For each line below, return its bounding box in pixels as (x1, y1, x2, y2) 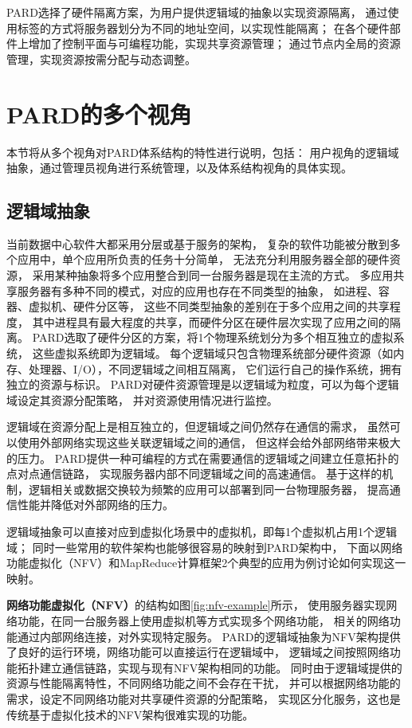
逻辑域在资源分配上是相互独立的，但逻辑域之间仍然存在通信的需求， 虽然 (6, 418, 390, 435)
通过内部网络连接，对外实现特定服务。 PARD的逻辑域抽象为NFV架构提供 (17, 628, 401, 644)
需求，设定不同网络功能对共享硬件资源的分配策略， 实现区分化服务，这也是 (6, 690, 401, 706)
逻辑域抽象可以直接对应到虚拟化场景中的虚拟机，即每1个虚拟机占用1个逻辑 (6, 523, 397, 539)
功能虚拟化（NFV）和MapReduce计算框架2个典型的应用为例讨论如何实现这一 (6, 554, 406, 571)
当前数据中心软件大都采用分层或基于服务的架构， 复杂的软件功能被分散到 (6, 235, 390, 252)
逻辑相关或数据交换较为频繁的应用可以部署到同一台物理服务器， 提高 (28, 480, 390, 497)
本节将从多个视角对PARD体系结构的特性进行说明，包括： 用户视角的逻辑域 (6, 143, 399, 160)
